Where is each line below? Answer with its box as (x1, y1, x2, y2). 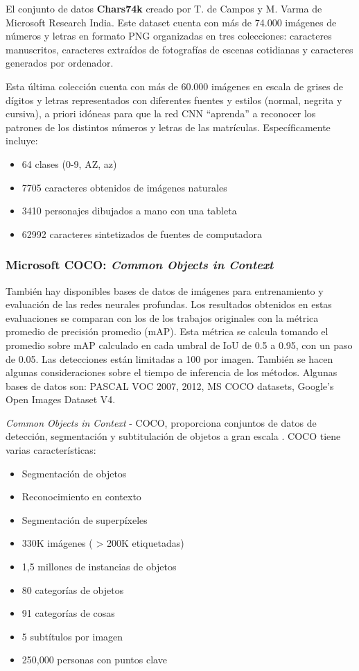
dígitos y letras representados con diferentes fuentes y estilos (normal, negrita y (6, 92, 342, 107)
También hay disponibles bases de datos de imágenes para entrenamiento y (6, 283, 324, 298)
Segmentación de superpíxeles (21, 512, 148, 527)
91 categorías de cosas (21, 606, 115, 620)
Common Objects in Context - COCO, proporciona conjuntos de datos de (6, 415, 317, 430)
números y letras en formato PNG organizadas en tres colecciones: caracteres (6, 28, 332, 43)
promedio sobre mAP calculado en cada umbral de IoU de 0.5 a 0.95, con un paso (6, 337, 353, 352)
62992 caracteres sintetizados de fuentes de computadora (21, 226, 262, 241)
